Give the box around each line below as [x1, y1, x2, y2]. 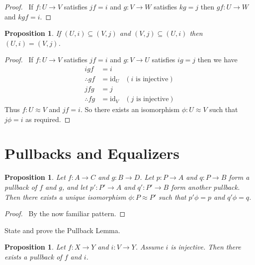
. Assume [135, 242, 164, 252]
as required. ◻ [25, 114, 71, 124]
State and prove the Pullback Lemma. [4, 225, 120, 235]
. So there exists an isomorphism [80, 104, 180, 115]
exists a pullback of [4, 251, 62, 262]
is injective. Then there [170, 242, 241, 252]
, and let [62, 182, 88, 192]
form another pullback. [171, 182, 240, 192]
